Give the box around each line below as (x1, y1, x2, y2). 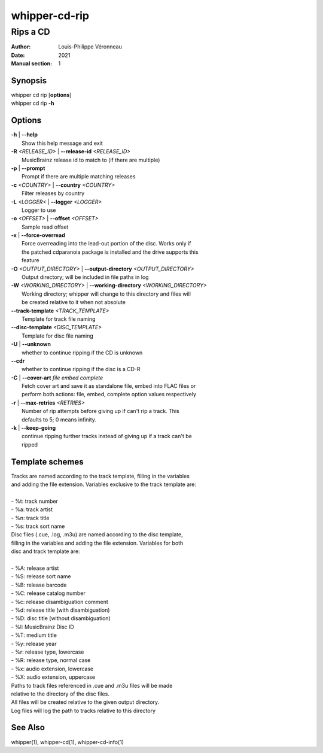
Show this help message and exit (22, 139, 103, 147)
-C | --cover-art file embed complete (11, 374, 103, 381)
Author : (11, 43, 31, 50)
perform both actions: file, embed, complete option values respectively (22, 391, 197, 398)
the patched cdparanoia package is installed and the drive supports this (22, 248, 199, 256)
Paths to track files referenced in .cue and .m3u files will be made (11, 682, 173, 689)
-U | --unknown (11, 341, 51, 348)
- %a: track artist (11, 506, 53, 513)
